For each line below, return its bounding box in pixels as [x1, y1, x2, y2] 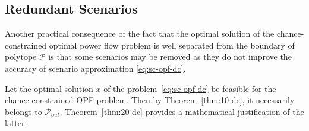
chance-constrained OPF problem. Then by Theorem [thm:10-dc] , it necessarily [5, 94, 295, 106]
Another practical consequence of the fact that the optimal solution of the [5, 27, 275, 40]
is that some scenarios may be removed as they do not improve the [48, 50, 292, 63]
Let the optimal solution [5, 82, 93, 94]
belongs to [5, 105, 42, 117]
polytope [5, 50, 37, 63]
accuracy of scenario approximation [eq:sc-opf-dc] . [5, 62, 186, 74]
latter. [5, 117, 27, 129]
